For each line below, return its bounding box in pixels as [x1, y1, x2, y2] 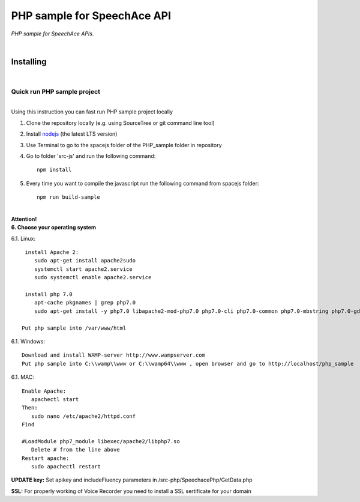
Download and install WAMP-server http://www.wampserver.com [22, 352, 205, 358]
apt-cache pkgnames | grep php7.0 [34, 299, 136, 306]
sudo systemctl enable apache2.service [34, 274, 152, 281]
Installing [11, 56, 47, 67]
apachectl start [31, 396, 79, 402]
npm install [37, 166, 72, 174]
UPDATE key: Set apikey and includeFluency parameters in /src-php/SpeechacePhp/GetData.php [11, 476, 253, 483]
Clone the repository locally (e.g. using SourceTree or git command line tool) [26, 119, 215, 126]
